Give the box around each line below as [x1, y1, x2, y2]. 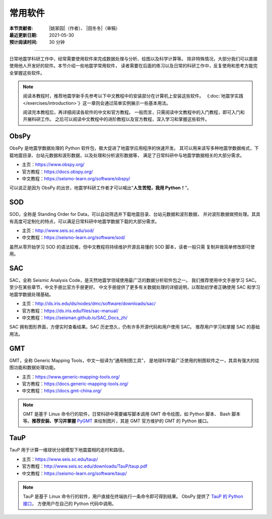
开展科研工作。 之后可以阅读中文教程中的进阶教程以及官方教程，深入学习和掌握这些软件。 [23, 116, 210, 122]
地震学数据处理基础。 [9, 291, 54, 297]
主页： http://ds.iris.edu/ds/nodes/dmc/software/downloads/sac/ [22, 301, 156, 307]
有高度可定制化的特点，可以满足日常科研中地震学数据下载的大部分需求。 [9, 218, 160, 224]
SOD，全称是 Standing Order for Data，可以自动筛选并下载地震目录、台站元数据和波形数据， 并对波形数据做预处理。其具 [9, 211, 260, 217]
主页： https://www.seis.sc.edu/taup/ [22, 456, 98, 462]
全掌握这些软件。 [9, 69, 45, 76]
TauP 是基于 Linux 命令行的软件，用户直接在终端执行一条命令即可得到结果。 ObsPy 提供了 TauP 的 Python [23, 493, 244, 499]
